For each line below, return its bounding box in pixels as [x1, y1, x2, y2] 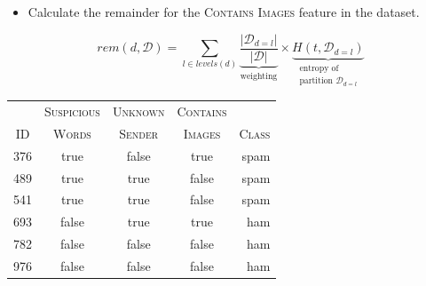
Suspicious [44, 102, 100, 121]
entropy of [299, 64, 339, 74]
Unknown [112, 102, 165, 121]
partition [299, 76, 333, 86]
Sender [119, 123, 159, 142]
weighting [240, 71, 278, 81]
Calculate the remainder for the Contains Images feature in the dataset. [28, 3, 420, 20]
